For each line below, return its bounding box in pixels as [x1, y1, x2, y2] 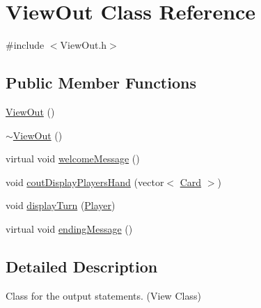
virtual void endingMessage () [6, 221, 133, 236]
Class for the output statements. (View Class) [6, 288, 201, 302]
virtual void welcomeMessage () [6, 151, 140, 166]
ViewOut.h [60, 38, 107, 52]
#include [6, 38, 45, 52]
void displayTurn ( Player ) [6, 198, 116, 213]
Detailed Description [6, 255, 158, 277]
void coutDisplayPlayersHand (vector [6, 174, 164, 189]
